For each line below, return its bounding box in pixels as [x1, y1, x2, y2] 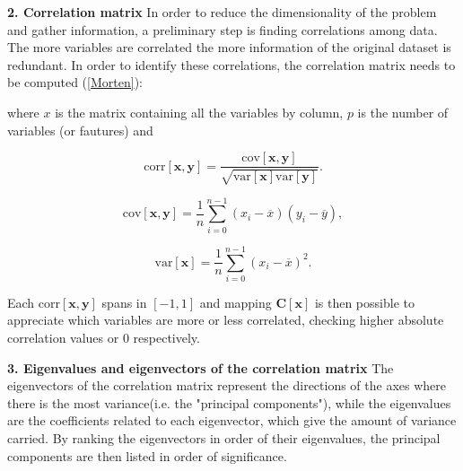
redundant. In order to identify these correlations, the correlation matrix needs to [7, 55, 456, 74]
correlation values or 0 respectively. [7, 328, 200, 347]
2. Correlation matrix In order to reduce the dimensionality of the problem [7, 3, 437, 21]
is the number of [357, 102, 449, 121]
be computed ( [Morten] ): [7, 73, 143, 92]
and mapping [199, 292, 272, 311]
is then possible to [314, 292, 415, 311]
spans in [101, 292, 147, 311]
